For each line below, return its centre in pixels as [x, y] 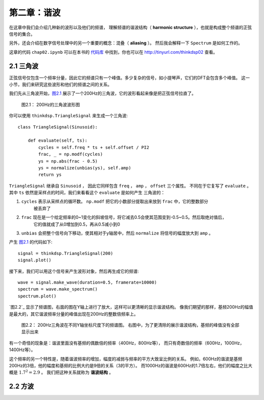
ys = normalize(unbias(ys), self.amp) [85, 168]
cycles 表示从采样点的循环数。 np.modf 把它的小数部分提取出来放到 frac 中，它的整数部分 [115, 201]
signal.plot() [34, 260]
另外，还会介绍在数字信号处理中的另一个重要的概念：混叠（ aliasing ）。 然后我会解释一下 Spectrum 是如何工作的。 [126, 43]
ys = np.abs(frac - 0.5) [68, 161]
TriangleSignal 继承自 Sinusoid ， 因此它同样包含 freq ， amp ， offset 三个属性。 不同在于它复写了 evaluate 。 [130, 186]
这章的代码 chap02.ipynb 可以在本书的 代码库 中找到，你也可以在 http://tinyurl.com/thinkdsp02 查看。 [113, 52]
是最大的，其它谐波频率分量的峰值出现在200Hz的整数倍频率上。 [74, 314]
